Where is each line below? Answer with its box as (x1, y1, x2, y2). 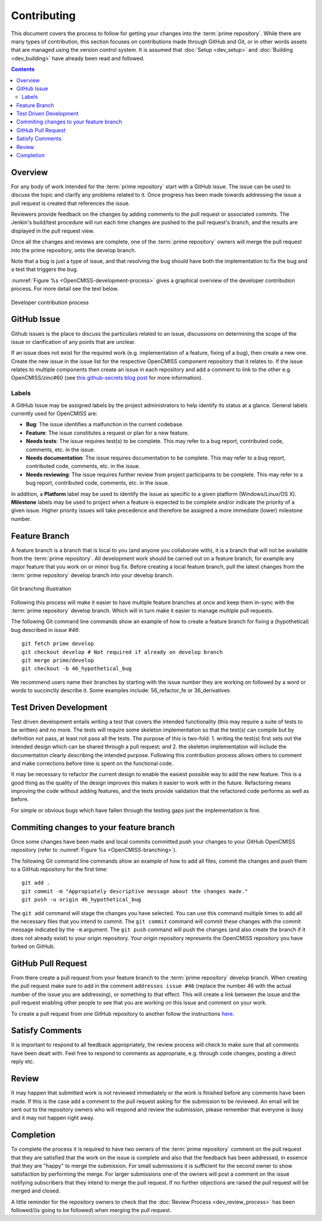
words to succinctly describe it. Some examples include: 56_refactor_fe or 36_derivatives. (11, 687, 232, 694)
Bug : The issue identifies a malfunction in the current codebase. (26, 421, 184, 428)
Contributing (11, 9, 76, 22)
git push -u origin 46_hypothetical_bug (21, 896, 141, 903)
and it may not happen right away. (11, 1114, 95, 1121)
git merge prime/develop (21, 656, 94, 664)
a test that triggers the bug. (11, 266, 79, 273)
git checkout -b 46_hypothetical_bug (21, 665, 132, 672)
